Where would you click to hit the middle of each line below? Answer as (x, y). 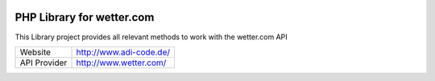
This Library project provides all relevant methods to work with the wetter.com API (151, 37)
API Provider (43, 63)
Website (35, 52)
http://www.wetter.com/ (121, 63)
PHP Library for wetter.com (85, 17)
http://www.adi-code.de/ (123, 52)
